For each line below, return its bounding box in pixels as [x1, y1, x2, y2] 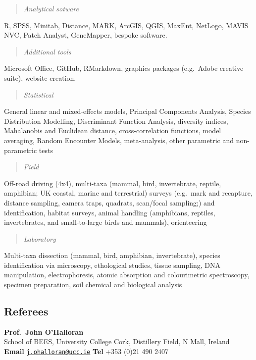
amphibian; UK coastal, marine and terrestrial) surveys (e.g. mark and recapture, [4, 188, 253, 198]
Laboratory [23, 233, 56, 244]
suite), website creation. [4, 72, 76, 83]
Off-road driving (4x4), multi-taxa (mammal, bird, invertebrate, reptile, [4, 178, 221, 188]
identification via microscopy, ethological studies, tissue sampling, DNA [4, 259, 221, 270]
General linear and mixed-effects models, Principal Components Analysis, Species [4, 106, 251, 116]
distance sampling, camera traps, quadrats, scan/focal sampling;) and [4, 197, 215, 207]
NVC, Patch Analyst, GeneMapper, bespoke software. [4, 30, 167, 40]
